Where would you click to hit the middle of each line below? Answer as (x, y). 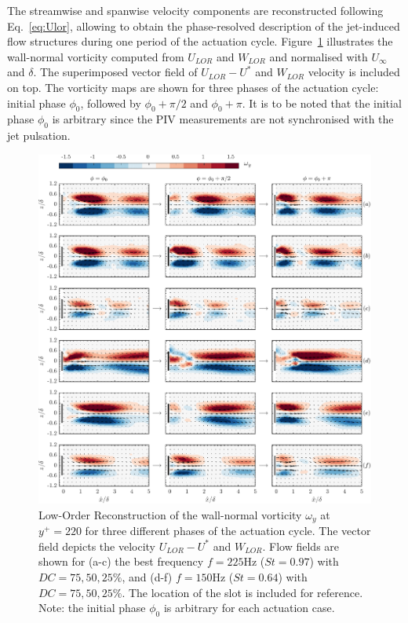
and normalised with (319, 56)
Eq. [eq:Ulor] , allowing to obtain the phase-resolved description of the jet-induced (204, 26)
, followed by (111, 103)
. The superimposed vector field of (115, 72)
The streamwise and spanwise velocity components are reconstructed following (195, 10)
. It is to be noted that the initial (322, 103)
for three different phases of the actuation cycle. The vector (228, 531)
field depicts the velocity (97, 546)
